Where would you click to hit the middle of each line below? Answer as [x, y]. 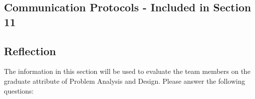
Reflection [30, 50]
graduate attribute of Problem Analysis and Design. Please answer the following [125, 81]
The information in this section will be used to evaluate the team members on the [127, 71]
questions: [19, 90]
